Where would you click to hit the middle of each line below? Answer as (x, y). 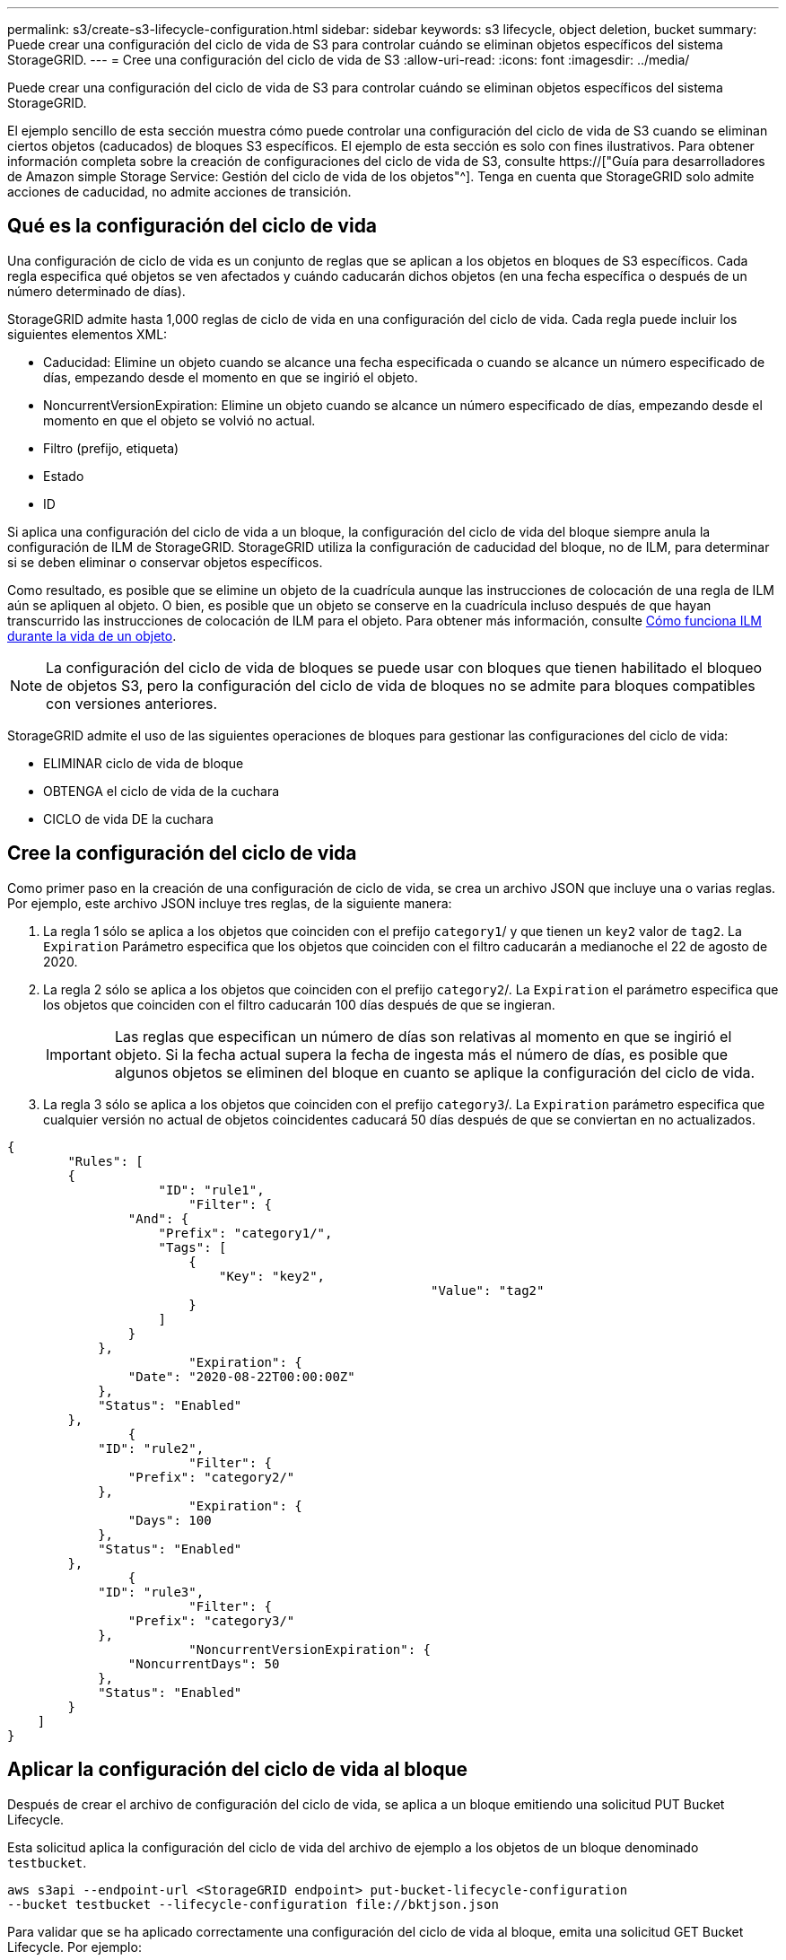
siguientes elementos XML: (87, 334)
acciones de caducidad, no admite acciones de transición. (179, 192)
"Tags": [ (192, 1247)
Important (79, 1054)
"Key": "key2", (272, 1276)
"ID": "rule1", (211, 1190)
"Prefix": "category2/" (211, 1477)
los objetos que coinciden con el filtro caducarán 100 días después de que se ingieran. (299, 1004)
